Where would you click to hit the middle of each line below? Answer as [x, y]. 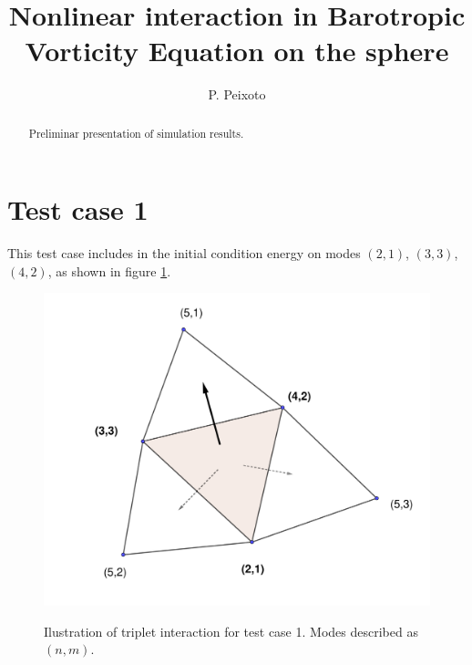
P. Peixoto [237, 94]
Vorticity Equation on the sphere [237, 51]
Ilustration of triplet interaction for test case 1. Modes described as [231, 631]
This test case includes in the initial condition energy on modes [184, 253]
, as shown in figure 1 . [109, 270]
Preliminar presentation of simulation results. [136, 133]
